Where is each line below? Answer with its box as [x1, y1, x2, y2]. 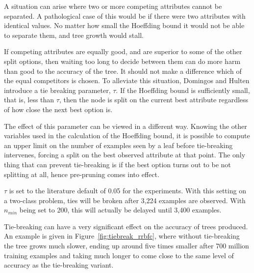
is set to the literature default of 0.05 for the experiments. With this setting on [9, 185, 246, 196]
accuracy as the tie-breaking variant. [4, 260, 114, 270]
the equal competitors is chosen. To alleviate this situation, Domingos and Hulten [4, 75, 250, 86]
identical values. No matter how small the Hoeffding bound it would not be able [4, 20, 245, 30]
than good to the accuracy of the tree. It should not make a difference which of [4, 65, 242, 76]
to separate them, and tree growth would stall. [4, 30, 144, 40]
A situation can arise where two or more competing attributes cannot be [4, 1, 222, 11]
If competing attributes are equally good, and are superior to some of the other [4, 46, 242, 57]
